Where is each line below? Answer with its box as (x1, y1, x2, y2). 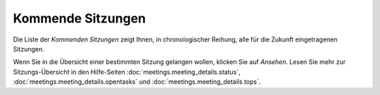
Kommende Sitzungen (13, 11, 146, 26)
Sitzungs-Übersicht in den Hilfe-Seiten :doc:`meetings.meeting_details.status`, (13, 68, 241, 76)
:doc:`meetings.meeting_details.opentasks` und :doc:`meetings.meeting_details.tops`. (13, 77, 261, 86)
